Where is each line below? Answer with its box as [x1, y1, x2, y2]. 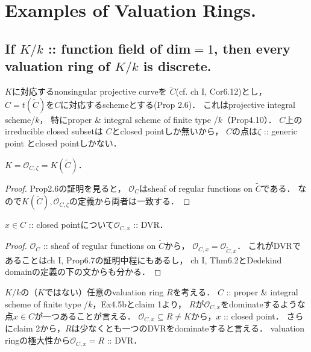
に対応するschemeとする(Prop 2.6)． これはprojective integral [60, 98, 295, 110]
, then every [213, 39, 291, 57]
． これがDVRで [237, 239, 301, 252]
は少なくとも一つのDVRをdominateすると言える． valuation [71, 322, 305, 335]
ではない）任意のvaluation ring [45, 285, 164, 298]
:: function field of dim [48, 39, 191, 57]
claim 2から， [13, 322, 65, 335]
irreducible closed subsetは [5, 125, 103, 137]
